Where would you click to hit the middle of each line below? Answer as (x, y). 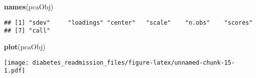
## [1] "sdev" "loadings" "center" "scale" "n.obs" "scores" (128, 22)
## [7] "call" (27, 31)
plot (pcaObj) (25, 46)
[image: (17, 62)
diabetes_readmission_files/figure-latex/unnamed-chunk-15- (134, 62)
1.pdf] (15, 71)
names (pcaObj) (29, 6)
